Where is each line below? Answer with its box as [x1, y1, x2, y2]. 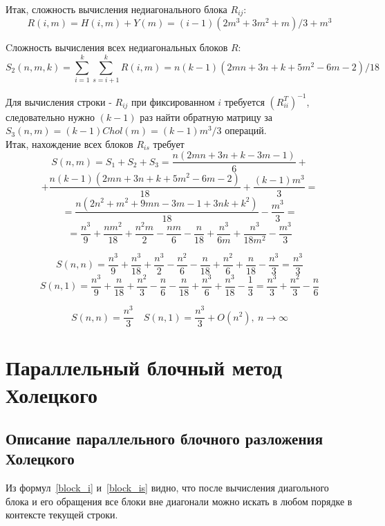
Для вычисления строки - [6, 94, 112, 109]
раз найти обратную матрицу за [140, 109, 273, 124]
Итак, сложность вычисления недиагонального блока [6, 2, 227, 16]
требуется [224, 94, 265, 109]
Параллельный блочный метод [6, 353, 282, 382]
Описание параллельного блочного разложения [6, 428, 323, 449]
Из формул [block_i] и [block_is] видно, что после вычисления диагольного [6, 480, 329, 495]
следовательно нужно [6, 109, 95, 124]
